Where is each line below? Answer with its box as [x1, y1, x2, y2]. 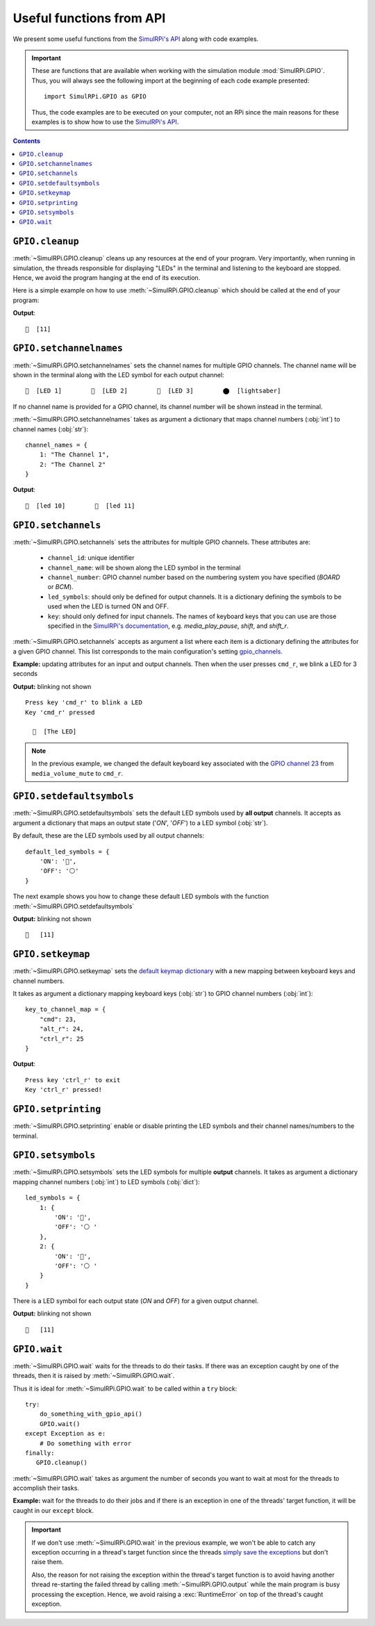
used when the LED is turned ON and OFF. [47, 602, 169, 611]
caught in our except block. [12, 1506, 94, 1514]
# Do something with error [39, 1439, 132, 1447]
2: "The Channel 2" [39, 461, 106, 468]
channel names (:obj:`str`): [12, 424, 89, 433]
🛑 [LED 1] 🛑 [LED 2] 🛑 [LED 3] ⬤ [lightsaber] [25, 387, 281, 395]
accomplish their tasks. [12, 1484, 80, 1493]
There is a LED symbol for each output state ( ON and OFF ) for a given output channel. [12, 1297, 259, 1305]
